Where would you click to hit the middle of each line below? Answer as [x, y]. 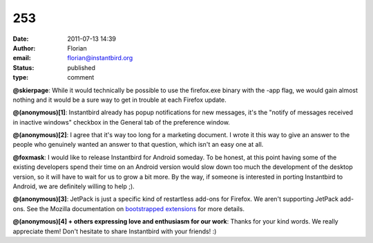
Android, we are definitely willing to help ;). [74, 186]
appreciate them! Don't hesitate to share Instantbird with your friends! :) [115, 231]
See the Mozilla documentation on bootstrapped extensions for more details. [136, 208]
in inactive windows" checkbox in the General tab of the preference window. [122, 122]
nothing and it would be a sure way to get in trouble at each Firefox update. [120, 100]
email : [22, 58]
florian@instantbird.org [100, 58]
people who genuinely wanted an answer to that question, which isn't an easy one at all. [138, 145]
